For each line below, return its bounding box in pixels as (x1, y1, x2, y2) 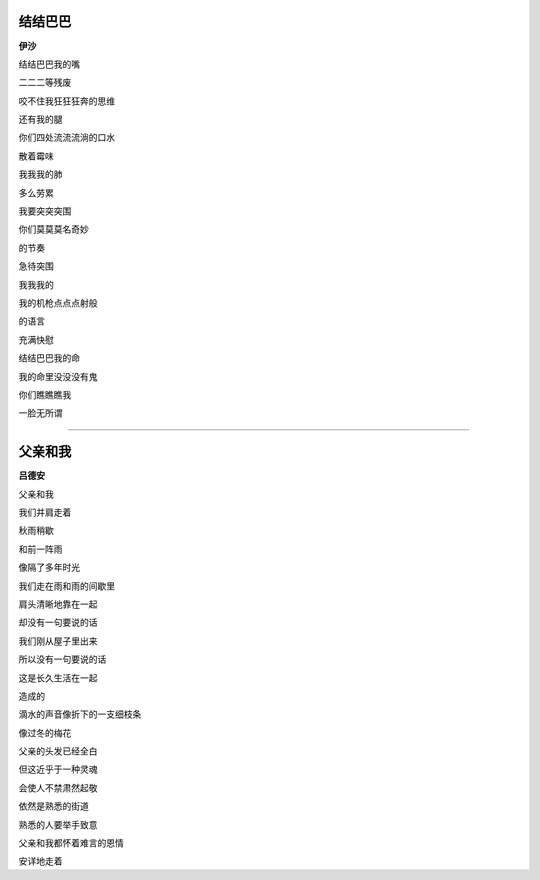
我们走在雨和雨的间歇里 (18, 580, 115, 592)
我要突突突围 (18, 205, 72, 217)
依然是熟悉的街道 (18, 800, 89, 812)
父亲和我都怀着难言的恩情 (18, 837, 124, 849)
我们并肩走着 (18, 506, 72, 519)
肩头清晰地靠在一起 (18, 598, 98, 610)
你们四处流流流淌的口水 (18, 131, 115, 144)
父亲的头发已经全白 (18, 745, 98, 757)
